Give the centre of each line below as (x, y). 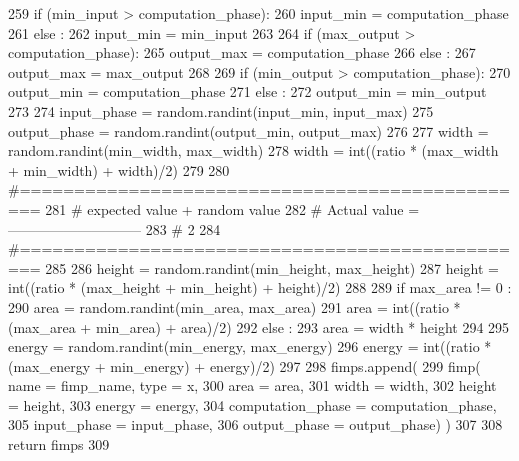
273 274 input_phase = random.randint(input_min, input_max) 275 (221, 110)
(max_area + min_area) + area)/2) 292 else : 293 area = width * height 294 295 (259, 326)
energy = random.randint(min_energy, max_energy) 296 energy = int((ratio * (250, 346)
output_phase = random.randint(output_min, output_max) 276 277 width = (248, 130)
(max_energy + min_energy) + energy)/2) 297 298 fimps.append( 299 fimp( (244, 365)
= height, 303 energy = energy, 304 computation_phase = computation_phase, (252, 404)
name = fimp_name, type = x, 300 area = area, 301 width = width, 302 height (252, 385)
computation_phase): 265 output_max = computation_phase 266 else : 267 (242, 52)
